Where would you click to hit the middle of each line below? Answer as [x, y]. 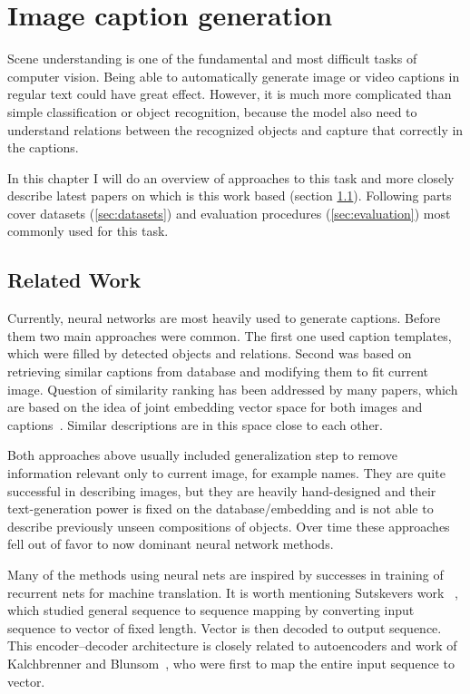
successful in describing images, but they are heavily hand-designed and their [222, 490]
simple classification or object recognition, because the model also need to [212, 111]
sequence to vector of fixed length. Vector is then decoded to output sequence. [225, 627]
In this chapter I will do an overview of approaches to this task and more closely [231, 177]
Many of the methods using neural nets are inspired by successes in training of [225, 574]
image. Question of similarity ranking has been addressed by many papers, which [233, 389]
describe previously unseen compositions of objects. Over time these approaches [229, 526]
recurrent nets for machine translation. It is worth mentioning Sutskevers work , [233, 592]
